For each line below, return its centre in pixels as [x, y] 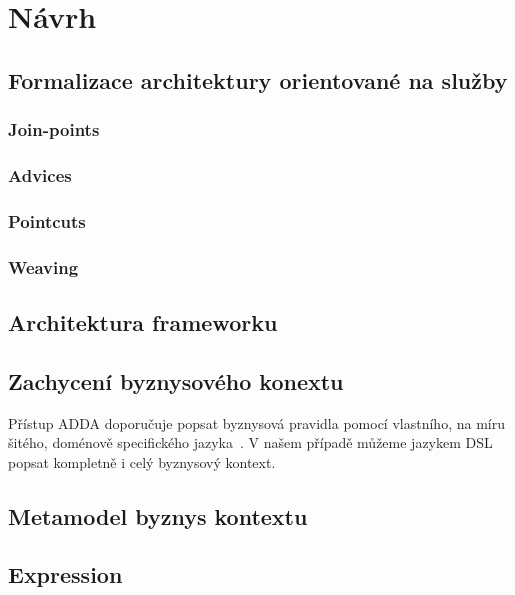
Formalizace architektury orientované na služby [258, 79]
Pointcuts [47, 220]
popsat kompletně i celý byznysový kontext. [142, 461]
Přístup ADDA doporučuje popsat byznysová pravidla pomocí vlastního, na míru [256, 422]
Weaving [43, 266]
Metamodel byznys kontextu [158, 515]
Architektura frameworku [143, 321]
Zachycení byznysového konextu [176, 380]
